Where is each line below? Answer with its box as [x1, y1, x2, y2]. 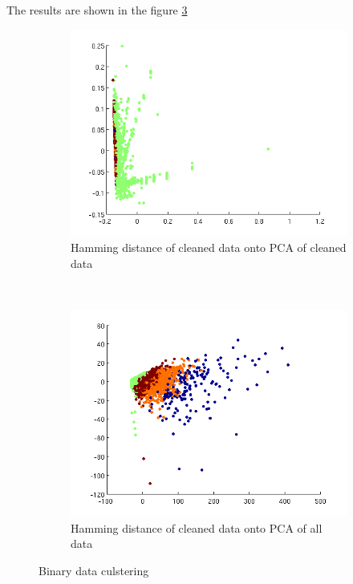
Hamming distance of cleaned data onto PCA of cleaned [71, 239, 347, 256]
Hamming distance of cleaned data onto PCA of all [71, 519, 323, 536]
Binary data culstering [39, 562, 149, 578]
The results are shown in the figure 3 [6, 2, 188, 18]
